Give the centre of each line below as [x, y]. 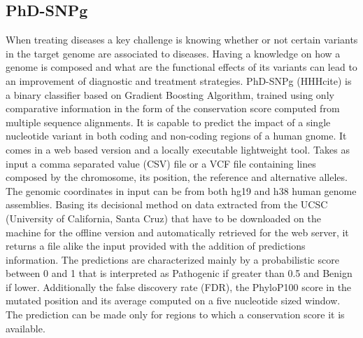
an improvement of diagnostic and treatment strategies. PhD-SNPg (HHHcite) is [179, 80]
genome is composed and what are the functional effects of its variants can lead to [181, 67]
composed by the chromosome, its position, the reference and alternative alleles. [177, 177]
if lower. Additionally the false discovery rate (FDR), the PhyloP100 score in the [179, 286]
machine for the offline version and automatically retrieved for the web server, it [177, 232]
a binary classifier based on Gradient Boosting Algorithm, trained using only [170, 94]
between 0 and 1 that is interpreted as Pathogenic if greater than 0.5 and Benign [179, 273]
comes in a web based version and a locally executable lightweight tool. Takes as [178, 149]
